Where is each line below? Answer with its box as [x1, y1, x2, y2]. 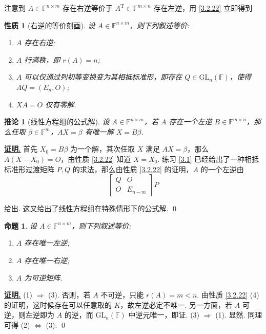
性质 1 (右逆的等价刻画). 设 [4, 20, 95, 30]
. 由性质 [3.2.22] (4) [197, 289, 259, 300]
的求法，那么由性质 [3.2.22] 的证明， [72, 163, 193, 174]
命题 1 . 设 [4, 220, 37, 231]
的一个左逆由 [200, 163, 244, 174]
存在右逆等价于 [62, 3, 113, 13]
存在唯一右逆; [24, 254, 70, 265]
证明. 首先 [4, 143, 38, 154]
